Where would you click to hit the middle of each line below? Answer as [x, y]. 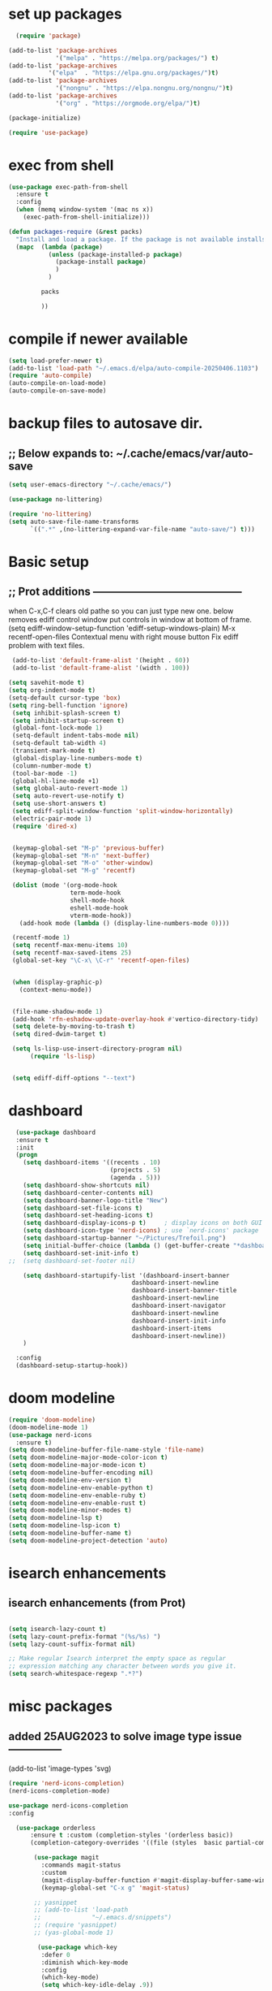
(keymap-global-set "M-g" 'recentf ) [74, 871]
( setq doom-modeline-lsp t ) [56, 1518]
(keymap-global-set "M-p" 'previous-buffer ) [88, 848]
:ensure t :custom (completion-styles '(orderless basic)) [131, 1835]
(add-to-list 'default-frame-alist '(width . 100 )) [101, 668]
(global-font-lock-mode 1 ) [57, 728]
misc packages [61, 1706]
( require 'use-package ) [49, 132]
